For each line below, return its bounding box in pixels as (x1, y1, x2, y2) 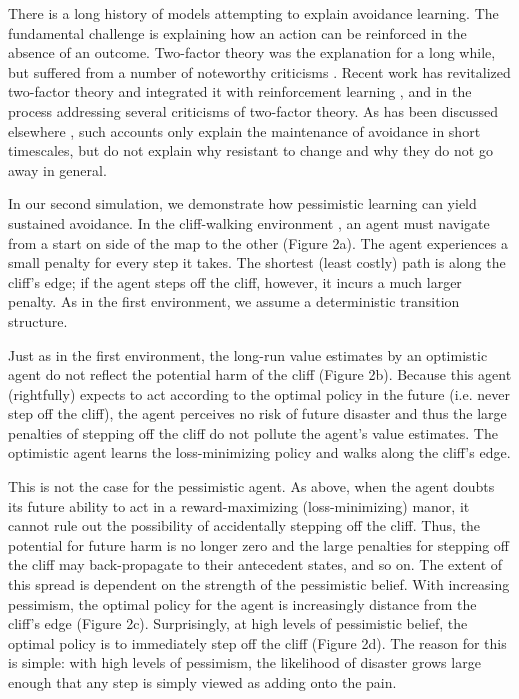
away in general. (8, 159, 107, 180)
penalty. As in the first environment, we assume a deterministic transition (8, 291, 460, 312)
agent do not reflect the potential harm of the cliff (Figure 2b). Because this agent (8, 364, 512, 385)
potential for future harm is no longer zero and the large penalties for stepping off (8, 534, 510, 555)
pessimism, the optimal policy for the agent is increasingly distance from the (8, 593, 477, 614)
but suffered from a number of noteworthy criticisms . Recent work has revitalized (8, 61, 511, 82)
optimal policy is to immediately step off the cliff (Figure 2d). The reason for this (8, 632, 507, 653)
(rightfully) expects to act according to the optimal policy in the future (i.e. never (8, 383, 510, 404)
